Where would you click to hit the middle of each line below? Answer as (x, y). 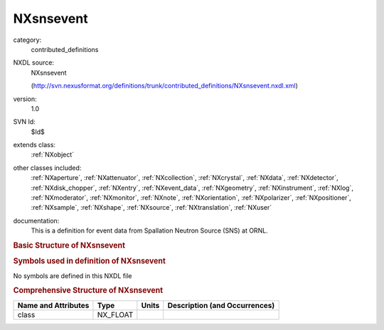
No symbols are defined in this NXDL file (73, 276)
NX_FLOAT (115, 314)
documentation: (36, 220)
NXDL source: (34, 63)
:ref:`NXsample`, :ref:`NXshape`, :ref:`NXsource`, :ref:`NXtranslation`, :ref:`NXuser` (151, 208)
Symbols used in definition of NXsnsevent (90, 261)
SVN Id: (24, 122)
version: (25, 99)
